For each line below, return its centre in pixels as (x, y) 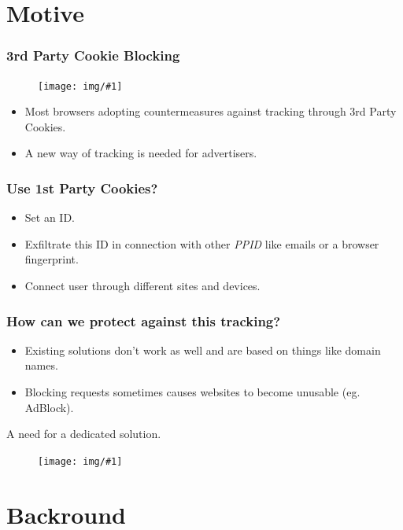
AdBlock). (49, 407)
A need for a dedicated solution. (84, 434)
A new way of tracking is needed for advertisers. (141, 153)
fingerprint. (52, 259)
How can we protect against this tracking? (144, 320)
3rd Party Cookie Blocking (93, 55)
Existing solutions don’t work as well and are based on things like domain (203, 350)
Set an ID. (50, 217)
